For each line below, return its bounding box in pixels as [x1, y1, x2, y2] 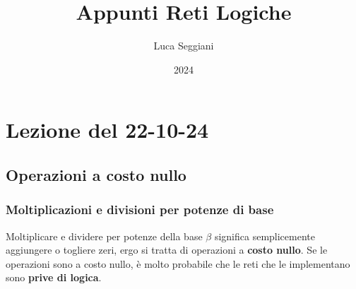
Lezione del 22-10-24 [6, 115, 209, 144]
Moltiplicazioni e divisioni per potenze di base [6, 201, 274, 218]
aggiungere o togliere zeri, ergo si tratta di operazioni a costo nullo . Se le [6, 242, 328, 257]
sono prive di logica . [6, 270, 102, 285]
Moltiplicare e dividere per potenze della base [6, 228, 203, 243]
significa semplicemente [214, 228, 315, 243]
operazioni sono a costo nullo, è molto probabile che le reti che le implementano [6, 256, 350, 271]
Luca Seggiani [153, 38, 214, 53]
